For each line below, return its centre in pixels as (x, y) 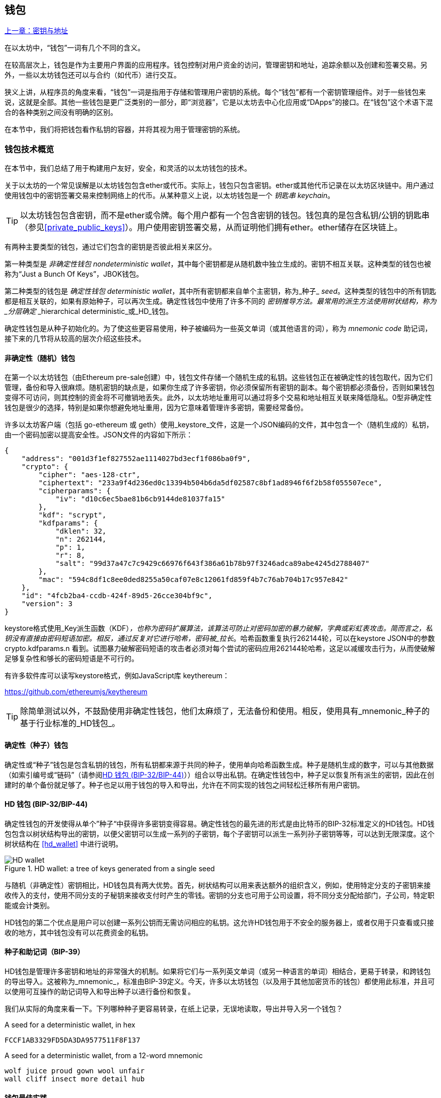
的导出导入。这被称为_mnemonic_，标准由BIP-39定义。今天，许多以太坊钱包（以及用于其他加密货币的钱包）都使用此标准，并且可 (220, 982)
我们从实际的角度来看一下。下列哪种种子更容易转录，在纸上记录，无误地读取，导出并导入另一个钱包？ (174, 1009)
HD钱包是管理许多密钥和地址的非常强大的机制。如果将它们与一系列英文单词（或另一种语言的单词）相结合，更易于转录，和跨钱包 (218, 972)
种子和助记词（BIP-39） (45, 952)
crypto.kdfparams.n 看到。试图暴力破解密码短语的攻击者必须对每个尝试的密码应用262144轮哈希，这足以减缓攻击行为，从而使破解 (220, 649)
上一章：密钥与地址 (36, 31)
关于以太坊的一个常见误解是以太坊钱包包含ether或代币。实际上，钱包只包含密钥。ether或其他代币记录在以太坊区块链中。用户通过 (219, 185)
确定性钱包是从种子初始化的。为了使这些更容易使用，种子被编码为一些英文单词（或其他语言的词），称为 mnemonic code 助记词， (218, 329)
